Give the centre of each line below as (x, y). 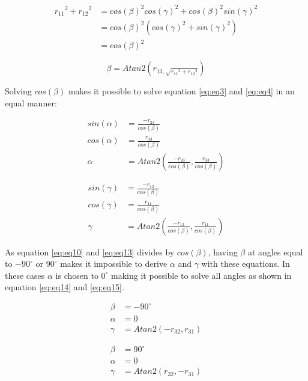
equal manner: (31, 102)
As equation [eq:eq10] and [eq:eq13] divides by (90, 251)
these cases (25, 275)
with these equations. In (246, 264)
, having (223, 251)
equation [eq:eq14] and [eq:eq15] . (65, 287)
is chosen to (77, 275)
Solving (18, 91)
